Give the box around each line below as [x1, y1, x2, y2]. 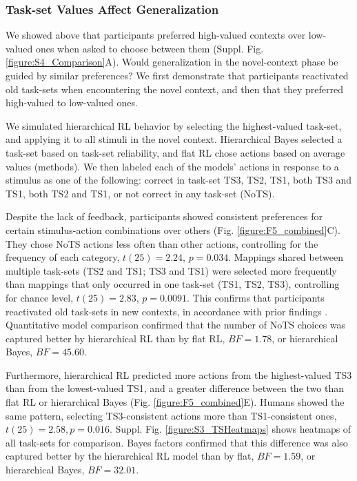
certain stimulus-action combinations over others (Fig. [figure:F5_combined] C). [6, 222, 340, 237]
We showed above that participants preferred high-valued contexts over [6, 28, 306, 42]
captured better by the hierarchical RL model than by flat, [6, 449, 254, 463]
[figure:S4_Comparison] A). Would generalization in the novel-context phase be [6, 55, 338, 69]
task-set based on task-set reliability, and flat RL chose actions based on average [6, 145, 345, 159]
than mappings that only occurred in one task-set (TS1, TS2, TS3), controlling [6, 277, 340, 291]
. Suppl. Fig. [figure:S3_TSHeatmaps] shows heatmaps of [109, 422, 351, 436]
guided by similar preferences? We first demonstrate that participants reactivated [6, 68, 349, 82]
